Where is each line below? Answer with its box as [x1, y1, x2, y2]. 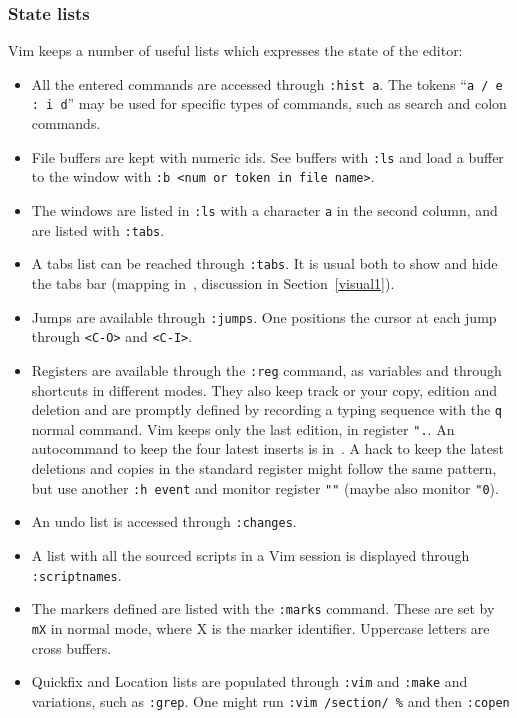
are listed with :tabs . [31, 219, 165, 240]
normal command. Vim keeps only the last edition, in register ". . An [31, 418, 455, 439]
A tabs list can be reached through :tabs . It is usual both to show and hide [31, 253, 498, 274]
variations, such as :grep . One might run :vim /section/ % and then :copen [31, 690, 510, 711]
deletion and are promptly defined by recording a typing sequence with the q [31, 399, 503, 420]
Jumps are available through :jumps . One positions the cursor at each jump [31, 306, 497, 327]
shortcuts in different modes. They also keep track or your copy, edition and [31, 379, 498, 400]
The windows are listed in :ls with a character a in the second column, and [31, 200, 498, 221]
